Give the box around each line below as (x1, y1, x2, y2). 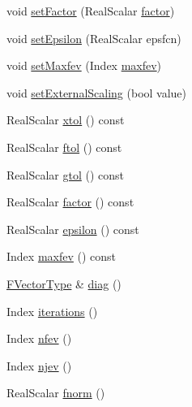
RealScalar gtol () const (6, 166, 124, 183)
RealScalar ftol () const (6, 138, 122, 155)
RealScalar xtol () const (6, 111, 125, 128)
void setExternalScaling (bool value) (6, 84, 187, 101)
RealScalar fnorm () (6, 384, 105, 401)
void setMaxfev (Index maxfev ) (6, 57, 162, 74)
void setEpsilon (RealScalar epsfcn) (6, 29, 181, 46)
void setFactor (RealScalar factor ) (6, 2, 175, 19)
